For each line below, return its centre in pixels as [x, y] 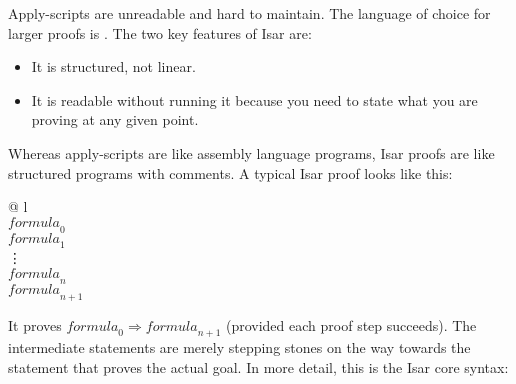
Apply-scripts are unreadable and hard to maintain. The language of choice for [249, 13]
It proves [35, 324]
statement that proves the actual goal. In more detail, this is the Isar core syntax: [258, 366]
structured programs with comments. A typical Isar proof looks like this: [230, 172]
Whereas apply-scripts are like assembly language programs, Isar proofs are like [251, 152]
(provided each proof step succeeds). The [351, 324]
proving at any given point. [115, 119]
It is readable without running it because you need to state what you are [254, 99]
